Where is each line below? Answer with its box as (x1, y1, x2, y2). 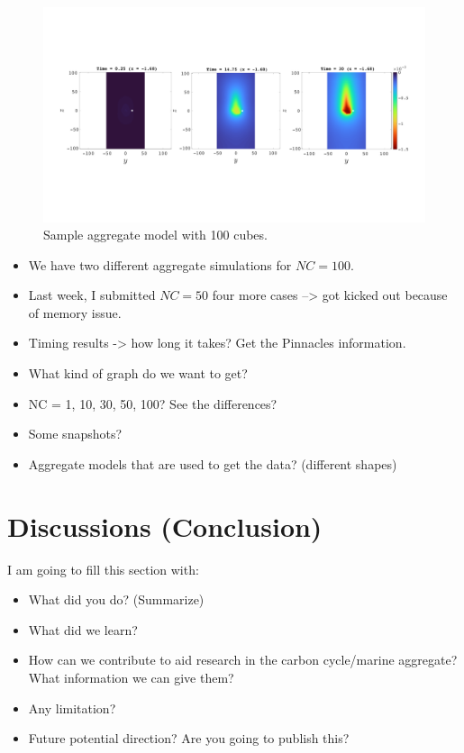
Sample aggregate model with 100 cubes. (43, 225, 268, 244)
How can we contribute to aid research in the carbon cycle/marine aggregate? (28, 650, 458, 669)
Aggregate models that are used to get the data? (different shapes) (28, 454, 397, 473)
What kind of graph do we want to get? (28, 364, 248, 383)
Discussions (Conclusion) (7, 507, 323, 544)
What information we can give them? (28, 667, 234, 686)
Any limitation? (28, 698, 116, 717)
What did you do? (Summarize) (28, 590, 205, 609)
